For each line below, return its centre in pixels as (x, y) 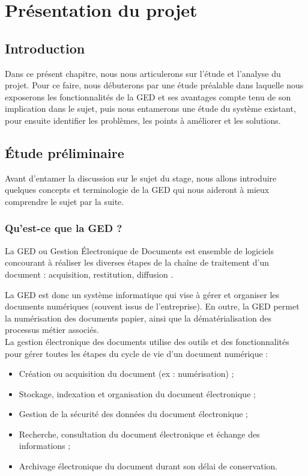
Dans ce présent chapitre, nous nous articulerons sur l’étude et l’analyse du (143, 73)
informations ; (45, 446)
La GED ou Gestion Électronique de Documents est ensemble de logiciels (139, 250)
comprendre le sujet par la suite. (65, 201)
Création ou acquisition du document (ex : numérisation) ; (126, 374)
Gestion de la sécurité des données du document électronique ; (133, 414)
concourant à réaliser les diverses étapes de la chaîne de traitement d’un (137, 262)
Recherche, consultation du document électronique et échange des (139, 434)
